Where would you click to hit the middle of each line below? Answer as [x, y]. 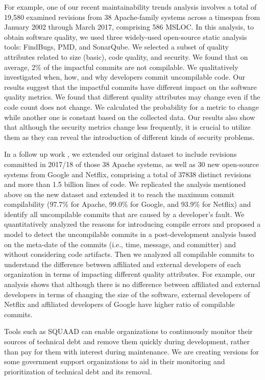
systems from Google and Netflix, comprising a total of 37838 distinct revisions [128, 174]
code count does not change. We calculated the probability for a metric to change [131, 106]
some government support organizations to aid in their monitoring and [115, 361]
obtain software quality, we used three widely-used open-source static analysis [126, 37]
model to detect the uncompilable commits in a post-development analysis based [130, 234]
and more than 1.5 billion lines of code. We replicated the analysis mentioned [125, 184]
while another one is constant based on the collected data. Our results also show [130, 117]
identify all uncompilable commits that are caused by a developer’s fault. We [124, 214]
